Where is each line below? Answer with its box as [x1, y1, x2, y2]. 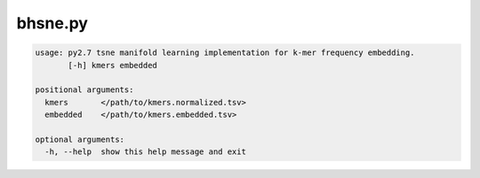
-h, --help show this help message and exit [44, 147, 246, 157]
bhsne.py [16, 13, 89, 33]
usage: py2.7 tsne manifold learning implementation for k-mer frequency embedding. [35, 48, 415, 58]
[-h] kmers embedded [68, 60, 157, 70]
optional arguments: [35, 134, 124, 144]
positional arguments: [35, 85, 134, 95]
